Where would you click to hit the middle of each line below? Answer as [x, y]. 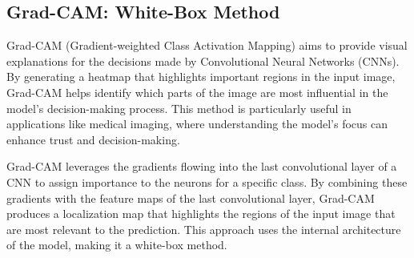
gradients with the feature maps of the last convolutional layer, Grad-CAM [191, 198]
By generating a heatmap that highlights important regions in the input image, [201, 77]
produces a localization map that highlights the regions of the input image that [201, 214]
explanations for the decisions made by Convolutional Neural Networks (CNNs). [203, 60]
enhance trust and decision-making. [93, 139]
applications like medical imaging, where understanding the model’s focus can [197, 124]
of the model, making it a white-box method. [117, 245]
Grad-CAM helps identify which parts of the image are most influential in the [197, 92]
